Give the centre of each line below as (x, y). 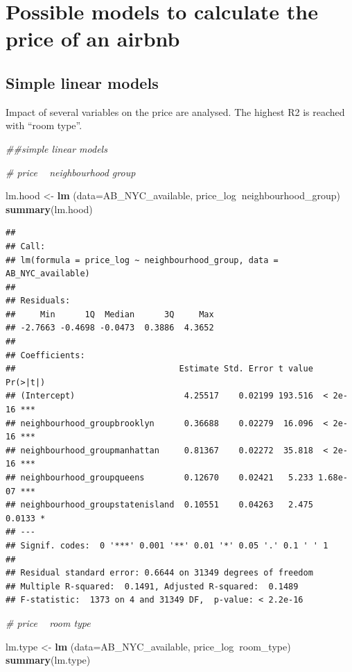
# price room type (48, 622)
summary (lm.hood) (49, 209)
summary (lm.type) (48, 660)
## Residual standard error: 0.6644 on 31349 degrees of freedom (159, 573)
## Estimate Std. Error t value (159, 369)
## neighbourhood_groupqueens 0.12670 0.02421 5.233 (159, 478)
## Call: (26, 246)
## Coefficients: (45, 355)
